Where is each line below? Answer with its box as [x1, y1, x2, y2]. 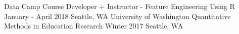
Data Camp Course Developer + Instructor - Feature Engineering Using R [4, 1, 235, 11]
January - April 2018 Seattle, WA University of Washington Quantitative [4, 10, 231, 21]
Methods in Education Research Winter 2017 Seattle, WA [4, 20, 183, 31]
